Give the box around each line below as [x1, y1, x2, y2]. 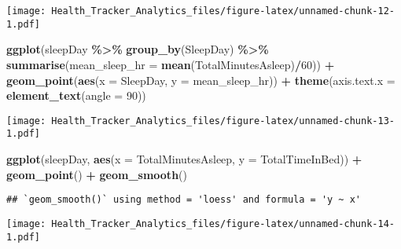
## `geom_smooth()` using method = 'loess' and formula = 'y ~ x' [6, 194, 362, 206]
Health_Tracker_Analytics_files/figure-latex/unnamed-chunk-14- [51, 218, 395, 229]
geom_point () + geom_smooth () [6, 166, 187, 182]
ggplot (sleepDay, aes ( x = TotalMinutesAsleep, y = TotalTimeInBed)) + [6, 151, 362, 167]
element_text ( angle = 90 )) [6, 87, 146, 104]
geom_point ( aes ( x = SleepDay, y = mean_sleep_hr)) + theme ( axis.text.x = [6, 71, 395, 88]
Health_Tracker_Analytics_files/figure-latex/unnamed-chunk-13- [51, 115, 395, 126]
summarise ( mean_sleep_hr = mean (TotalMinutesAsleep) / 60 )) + [6, 56, 335, 72]
